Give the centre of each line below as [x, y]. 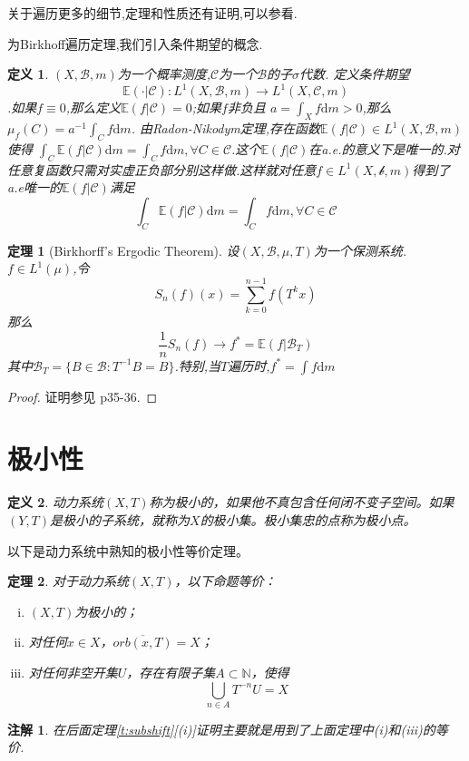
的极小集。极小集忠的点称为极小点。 [308, 519]
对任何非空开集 [73, 672]
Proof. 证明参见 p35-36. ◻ [83, 396]
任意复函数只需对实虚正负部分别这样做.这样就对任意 [162, 169]
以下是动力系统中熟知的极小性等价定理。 [128, 550]
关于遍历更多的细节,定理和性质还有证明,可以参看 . [152, 13]
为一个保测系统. [360, 250]
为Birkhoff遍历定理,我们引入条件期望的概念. [135, 43]
